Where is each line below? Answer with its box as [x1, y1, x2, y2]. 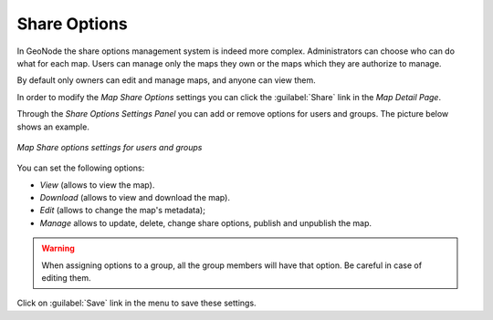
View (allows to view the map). [39, 179, 155, 191]
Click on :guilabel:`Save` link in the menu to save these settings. [16, 297, 257, 309]
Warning [41, 243, 75, 254]
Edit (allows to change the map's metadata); [39, 205, 205, 216]
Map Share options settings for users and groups [16, 141, 203, 152]
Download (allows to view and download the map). [39, 192, 230, 203]
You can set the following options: [16, 162, 145, 173]
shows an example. [16, 121, 90, 132]
